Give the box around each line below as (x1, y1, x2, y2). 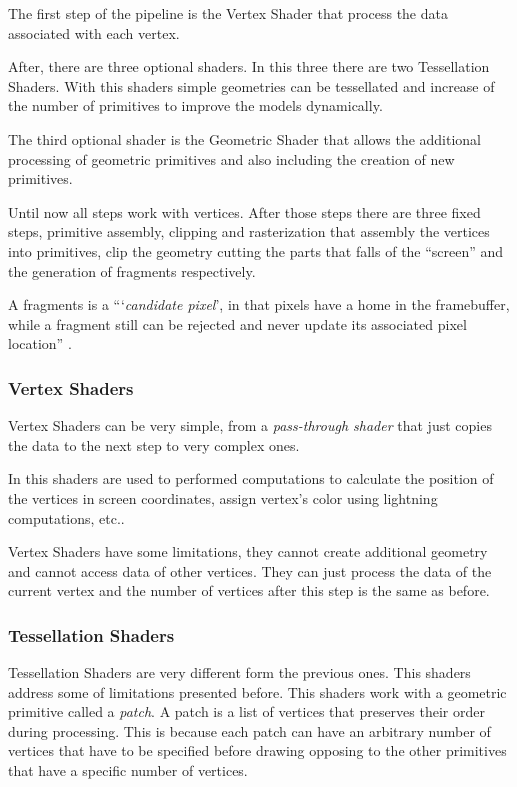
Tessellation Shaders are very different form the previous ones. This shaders (8, 662, 471, 683)
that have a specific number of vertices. (8, 760, 248, 781)
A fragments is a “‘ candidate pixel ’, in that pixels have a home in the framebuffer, (8, 294, 510, 315)
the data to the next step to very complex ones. (8, 434, 300, 455)
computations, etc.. (8, 507, 125, 528)
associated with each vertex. (8, 22, 180, 43)
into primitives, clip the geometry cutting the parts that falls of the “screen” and (8, 240, 504, 261)
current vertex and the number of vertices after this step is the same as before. (8, 580, 490, 601)
